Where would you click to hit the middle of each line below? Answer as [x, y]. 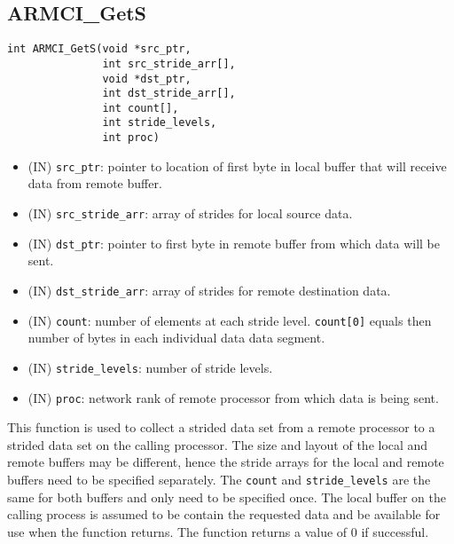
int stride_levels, [160, 123]
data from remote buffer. [95, 183]
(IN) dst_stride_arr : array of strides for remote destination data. [209, 290]
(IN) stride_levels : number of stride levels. [150, 367]
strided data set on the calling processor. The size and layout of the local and [218, 444]
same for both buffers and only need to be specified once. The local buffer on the [227, 497]
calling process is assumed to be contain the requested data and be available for [224, 514]
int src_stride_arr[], [169, 63]
